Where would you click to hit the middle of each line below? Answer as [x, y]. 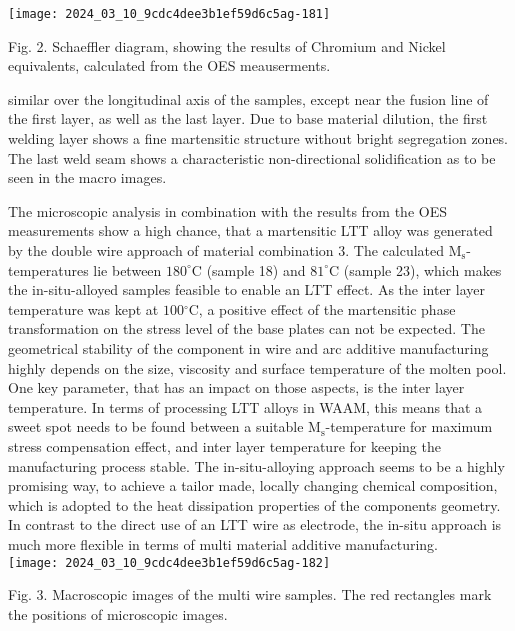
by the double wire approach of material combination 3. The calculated [226, 250]
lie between [127, 269]
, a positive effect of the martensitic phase [327, 308]
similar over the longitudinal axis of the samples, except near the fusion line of [248, 98]
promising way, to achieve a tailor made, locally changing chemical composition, [253, 485]
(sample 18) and [256, 269]
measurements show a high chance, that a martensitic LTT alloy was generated [250, 230]
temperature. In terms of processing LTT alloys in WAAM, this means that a [245, 406]
